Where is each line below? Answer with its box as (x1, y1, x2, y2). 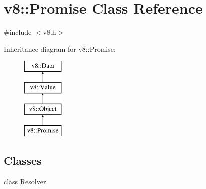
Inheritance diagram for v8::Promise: (4, 43, 116, 54)
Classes (4, 153, 42, 168)
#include (4, 27, 32, 37)
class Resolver (4, 176, 46, 187)
